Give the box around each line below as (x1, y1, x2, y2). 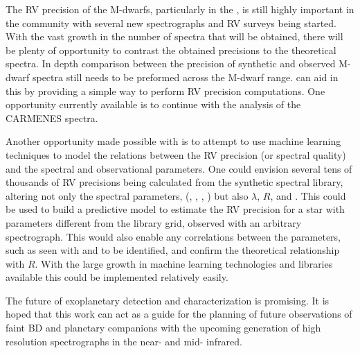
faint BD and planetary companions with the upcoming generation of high (6, 320, 321, 335)
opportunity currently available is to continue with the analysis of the (6, 97, 301, 112)
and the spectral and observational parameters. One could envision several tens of (6, 161, 352, 175)
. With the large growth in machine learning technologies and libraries (35, 256, 333, 270)
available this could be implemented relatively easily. (6, 270, 228, 284)
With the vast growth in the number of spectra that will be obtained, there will (6, 29, 343, 44)
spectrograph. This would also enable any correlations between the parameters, (6, 229, 341, 243)
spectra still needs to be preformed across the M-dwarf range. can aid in (32, 69, 339, 84)
